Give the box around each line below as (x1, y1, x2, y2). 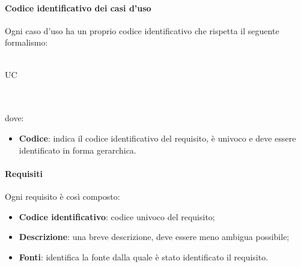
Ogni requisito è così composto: (5, 190, 120, 202)
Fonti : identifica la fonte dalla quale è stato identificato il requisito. (19, 250, 269, 263)
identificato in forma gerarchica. (19, 143, 136, 156)
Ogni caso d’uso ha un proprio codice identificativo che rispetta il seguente (5, 24, 279, 37)
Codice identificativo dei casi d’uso (5, 1, 151, 14)
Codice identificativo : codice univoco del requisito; (19, 210, 215, 223)
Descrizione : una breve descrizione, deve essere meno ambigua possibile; (19, 230, 290, 243)
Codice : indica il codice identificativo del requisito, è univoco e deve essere (19, 131, 296, 144)
